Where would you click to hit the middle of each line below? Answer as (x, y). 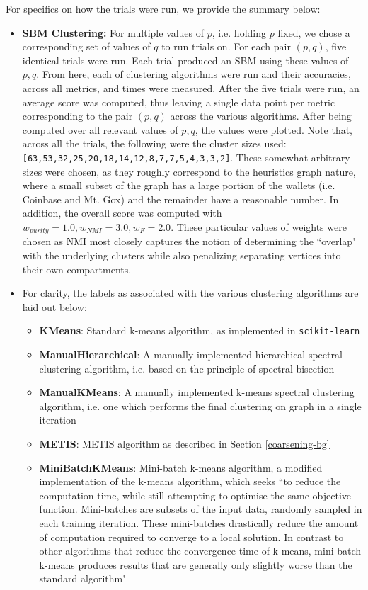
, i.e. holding (239, 32)
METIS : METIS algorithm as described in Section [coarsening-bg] (184, 444)
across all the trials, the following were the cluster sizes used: (154, 143)
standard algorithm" (83, 578)
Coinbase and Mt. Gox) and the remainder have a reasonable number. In (180, 199)
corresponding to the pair (77, 116)
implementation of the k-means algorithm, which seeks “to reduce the (190, 481)
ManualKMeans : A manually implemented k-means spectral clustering (197, 392)
